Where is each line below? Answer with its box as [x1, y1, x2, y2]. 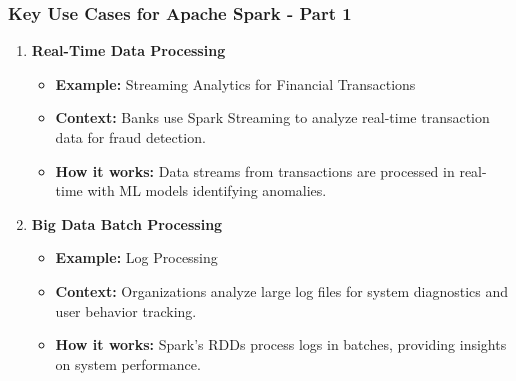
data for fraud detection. [55, 127, 206, 147]
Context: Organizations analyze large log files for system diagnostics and [55, 280, 509, 301]
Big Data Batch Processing [31, 213, 223, 234]
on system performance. [55, 353, 201, 374]
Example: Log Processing [55, 247, 218, 268]
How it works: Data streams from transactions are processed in [55, 160, 455, 181]
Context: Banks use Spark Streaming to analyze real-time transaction [55, 107, 490, 128]
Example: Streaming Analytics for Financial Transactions [55, 73, 416, 94]
